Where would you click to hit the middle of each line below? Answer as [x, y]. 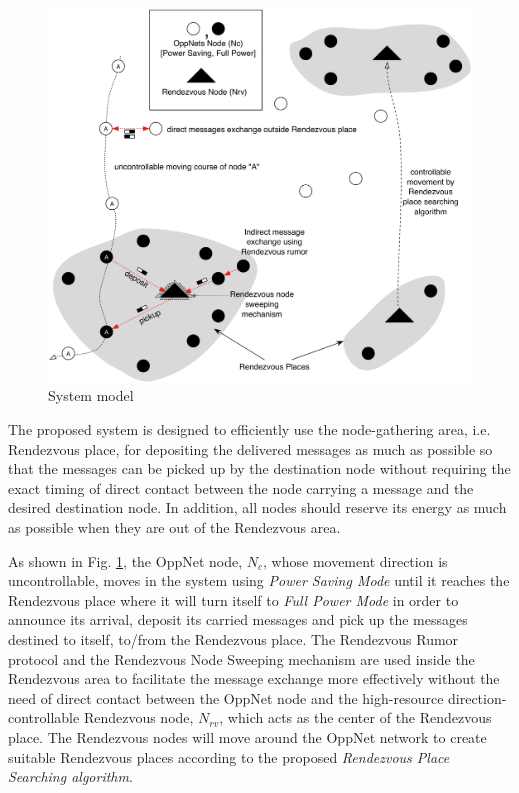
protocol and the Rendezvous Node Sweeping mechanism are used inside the [241, 658]
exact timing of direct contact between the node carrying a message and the [241, 487]
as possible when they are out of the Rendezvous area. [174, 527]
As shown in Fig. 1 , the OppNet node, [125, 560]
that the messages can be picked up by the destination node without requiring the [259, 468]
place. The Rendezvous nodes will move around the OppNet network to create [247, 736]
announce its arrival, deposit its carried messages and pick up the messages [238, 619]
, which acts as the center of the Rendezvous [355, 717]
